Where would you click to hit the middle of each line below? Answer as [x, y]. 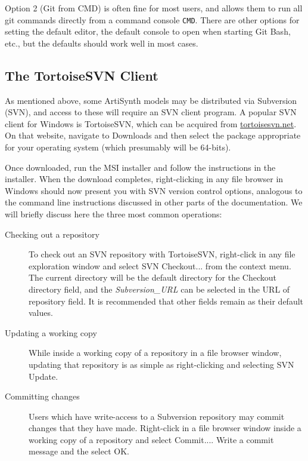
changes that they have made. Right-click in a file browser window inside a [165, 428]
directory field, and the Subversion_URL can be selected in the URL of [159, 289]
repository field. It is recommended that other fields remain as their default [166, 301]
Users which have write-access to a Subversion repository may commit [157, 416]
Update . [43, 376]
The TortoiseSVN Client [82, 75]
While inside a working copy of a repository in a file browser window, [155, 353]
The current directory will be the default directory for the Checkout [153, 277]
